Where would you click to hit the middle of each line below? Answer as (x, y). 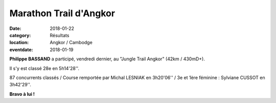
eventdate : (21, 49)
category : (20, 35)
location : (19, 43)
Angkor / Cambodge (71, 43)
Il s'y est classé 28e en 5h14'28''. (44, 68)
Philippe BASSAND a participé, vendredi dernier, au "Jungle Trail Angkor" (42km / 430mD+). (107, 59)
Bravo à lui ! (22, 94)
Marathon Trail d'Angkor (62, 13)
